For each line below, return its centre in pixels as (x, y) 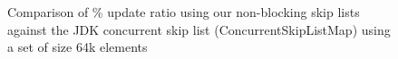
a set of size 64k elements (78, 47)
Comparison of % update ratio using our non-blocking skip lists (184, 12)
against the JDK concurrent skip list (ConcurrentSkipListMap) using (199, 29)
